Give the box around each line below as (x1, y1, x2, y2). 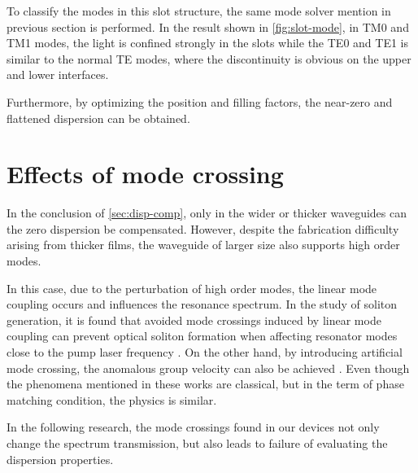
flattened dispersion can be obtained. (7, 109, 190, 126)
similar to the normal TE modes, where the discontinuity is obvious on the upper (7, 50, 411, 67)
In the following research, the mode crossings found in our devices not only (7, 418, 380, 436)
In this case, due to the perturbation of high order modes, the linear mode (7, 279, 377, 296)
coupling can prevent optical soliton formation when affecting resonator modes (7, 327, 398, 344)
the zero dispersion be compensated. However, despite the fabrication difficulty (7, 220, 399, 237)
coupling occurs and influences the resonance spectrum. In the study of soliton (7, 296, 398, 313)
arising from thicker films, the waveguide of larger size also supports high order (7, 236, 400, 253)
